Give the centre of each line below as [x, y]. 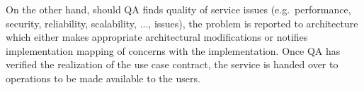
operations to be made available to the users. [103, 78]
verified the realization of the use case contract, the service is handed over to [172, 64]
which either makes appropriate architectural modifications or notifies [157, 37]
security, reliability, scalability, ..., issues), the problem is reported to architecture [182, 23]
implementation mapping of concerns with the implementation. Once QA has [173, 50]
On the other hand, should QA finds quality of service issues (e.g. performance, [178, 9]
